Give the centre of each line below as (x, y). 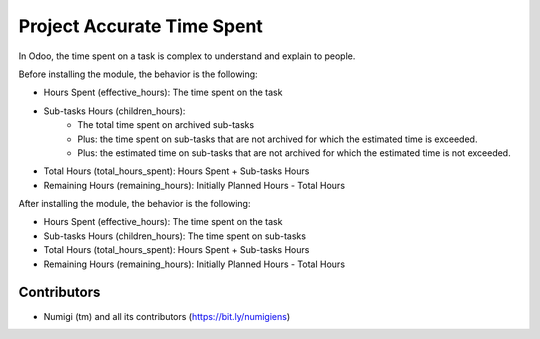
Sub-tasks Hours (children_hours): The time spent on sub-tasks (175, 236)
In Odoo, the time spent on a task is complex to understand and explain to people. (187, 56)
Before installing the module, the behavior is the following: (138, 74)
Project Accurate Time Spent (141, 26)
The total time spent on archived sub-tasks (166, 125)
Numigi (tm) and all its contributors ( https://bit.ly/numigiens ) (167, 316)
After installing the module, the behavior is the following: (134, 204)
